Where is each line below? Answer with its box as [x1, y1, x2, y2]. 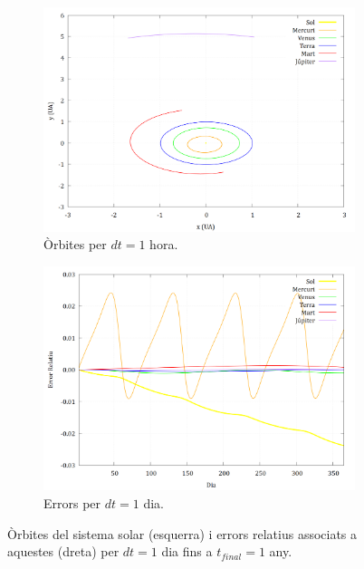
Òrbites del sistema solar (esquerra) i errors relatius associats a [7, 524, 358, 543]
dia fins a [161, 542, 213, 561]
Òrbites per [43, 235, 107, 254]
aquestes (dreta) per [7, 542, 120, 561]
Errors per [43, 493, 101, 512]
